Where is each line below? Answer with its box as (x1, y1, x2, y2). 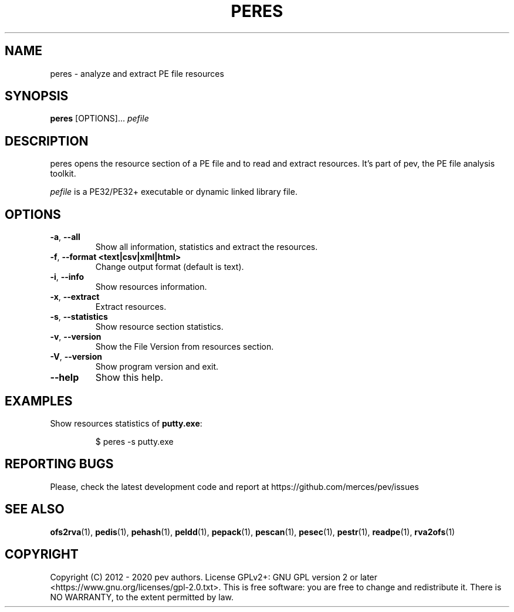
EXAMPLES (5, 393, 73, 408)
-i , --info (50, 272, 84, 282)
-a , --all (50, 232, 80, 242)
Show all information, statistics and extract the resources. (95, 242, 318, 252)
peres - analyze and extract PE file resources (50, 68, 224, 79)
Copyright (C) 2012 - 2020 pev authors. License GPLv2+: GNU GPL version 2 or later (50, 572, 378, 582)
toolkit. (50, 168, 76, 179)
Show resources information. (95, 282, 207, 292)
